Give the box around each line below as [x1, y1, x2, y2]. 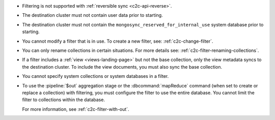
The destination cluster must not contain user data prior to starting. [22, 12, 163, 18]
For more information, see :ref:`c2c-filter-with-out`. [22, 106, 129, 112]
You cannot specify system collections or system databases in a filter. [22, 73, 169, 79]
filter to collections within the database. [22, 97, 105, 103]
